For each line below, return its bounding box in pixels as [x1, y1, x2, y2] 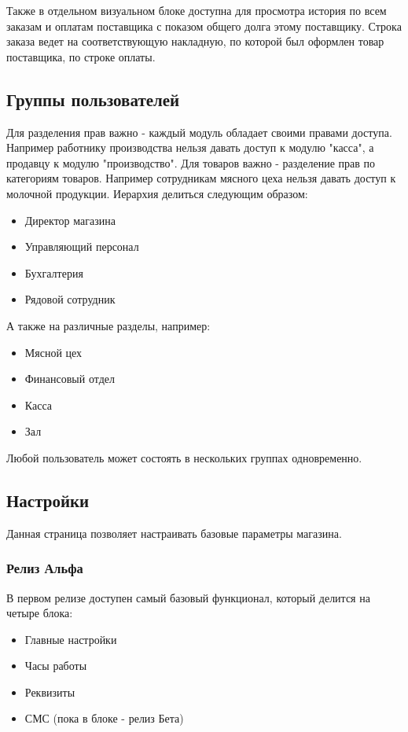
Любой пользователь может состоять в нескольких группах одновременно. [6, 449, 362, 465]
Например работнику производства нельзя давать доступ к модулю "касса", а [6, 139, 374, 156]
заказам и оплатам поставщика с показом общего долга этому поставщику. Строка [6, 17, 402, 34]
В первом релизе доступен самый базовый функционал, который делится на [6, 589, 370, 605]
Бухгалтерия [24, 264, 83, 281]
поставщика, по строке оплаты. [6, 48, 156, 64]
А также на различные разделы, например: [6, 317, 211, 333]
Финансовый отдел [24, 370, 116, 387]
